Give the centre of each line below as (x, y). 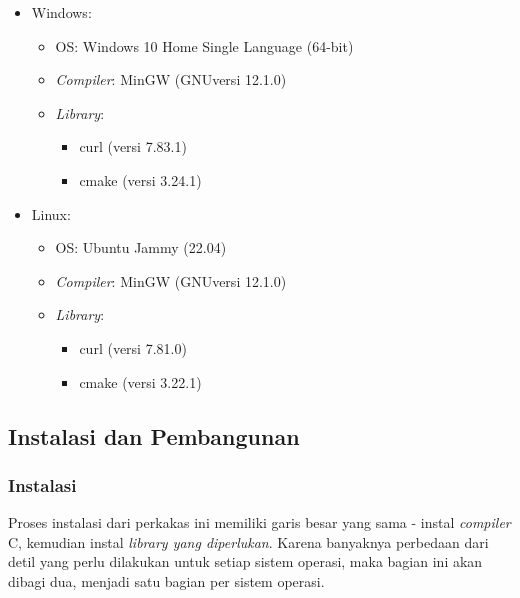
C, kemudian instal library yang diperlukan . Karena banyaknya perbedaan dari (248, 541)
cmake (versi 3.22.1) (140, 381)
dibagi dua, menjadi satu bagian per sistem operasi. (166, 580)
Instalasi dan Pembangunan (154, 435)
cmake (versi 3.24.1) (140, 179)
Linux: (51, 213)
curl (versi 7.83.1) (133, 146)
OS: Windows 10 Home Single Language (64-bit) (204, 45)
